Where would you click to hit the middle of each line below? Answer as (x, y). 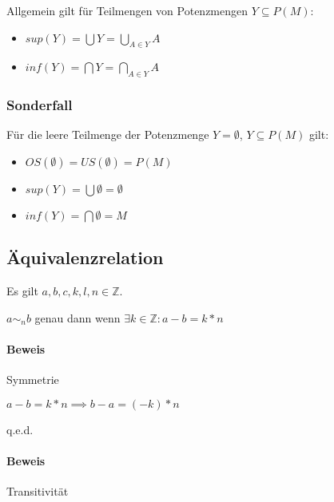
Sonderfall (40, 105)
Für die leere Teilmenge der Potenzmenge (108, 134)
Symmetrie (33, 379)
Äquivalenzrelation (85, 257)
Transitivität (38, 491)
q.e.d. (20, 429)
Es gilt (22, 291)
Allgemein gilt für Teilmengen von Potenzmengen (127, 10)
